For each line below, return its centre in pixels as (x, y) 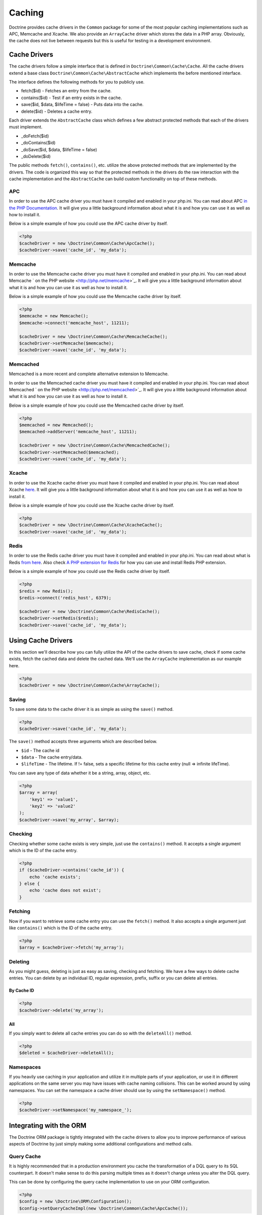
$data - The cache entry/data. (52, 757)
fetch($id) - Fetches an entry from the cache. (66, 91)
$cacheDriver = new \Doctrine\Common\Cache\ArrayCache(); (90, 686)
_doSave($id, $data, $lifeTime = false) (59, 149)
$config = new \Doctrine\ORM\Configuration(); (75, 1201)
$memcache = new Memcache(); (54, 316)
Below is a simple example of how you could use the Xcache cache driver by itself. (91, 505)
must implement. (26, 127)
